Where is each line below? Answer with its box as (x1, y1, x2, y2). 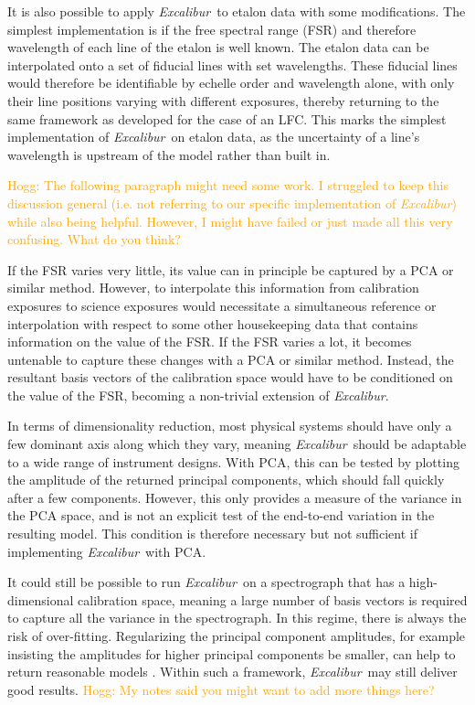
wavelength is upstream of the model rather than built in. (7, 144, 331, 164)
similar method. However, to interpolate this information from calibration (7, 278, 419, 297)
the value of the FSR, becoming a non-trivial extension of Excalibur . (7, 385, 389, 404)
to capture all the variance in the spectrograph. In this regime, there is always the (7, 608, 467, 627)
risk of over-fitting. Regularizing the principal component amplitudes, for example (7, 626, 466, 645)
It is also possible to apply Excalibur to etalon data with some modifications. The (7, 2, 466, 20)
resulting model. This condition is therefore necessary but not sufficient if (7, 524, 418, 543)
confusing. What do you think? (7, 230, 181, 249)
